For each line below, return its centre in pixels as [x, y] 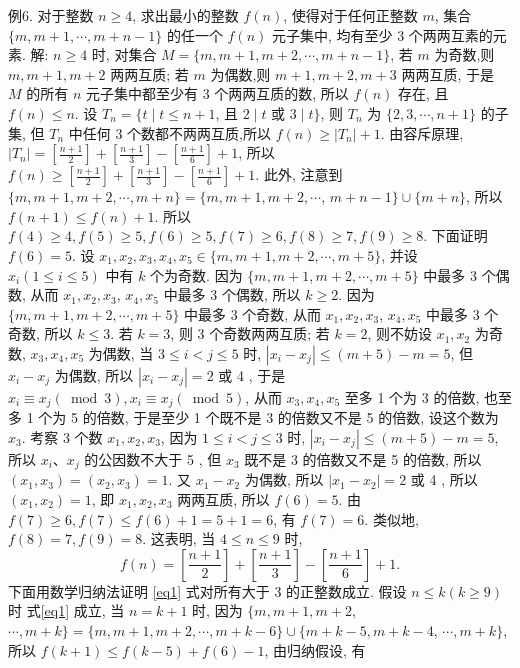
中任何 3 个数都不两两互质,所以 [169, 132]
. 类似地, [391, 518]
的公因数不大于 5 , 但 [153, 458]
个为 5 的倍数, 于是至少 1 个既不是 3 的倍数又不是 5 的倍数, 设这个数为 [268, 417]
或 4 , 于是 [252, 374]
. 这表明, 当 [179, 538]
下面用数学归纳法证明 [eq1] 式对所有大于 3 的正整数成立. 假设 [207, 590]
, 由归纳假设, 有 [315, 649]
